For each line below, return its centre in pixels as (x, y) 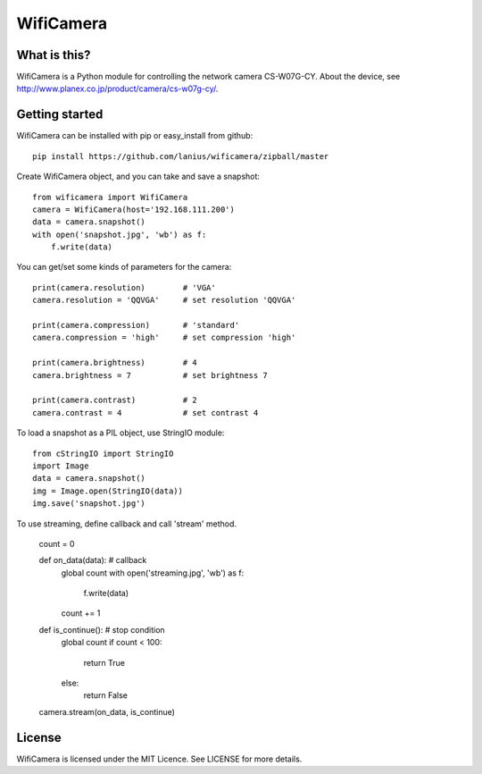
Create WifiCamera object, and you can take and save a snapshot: (138, 177)
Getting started (60, 115)
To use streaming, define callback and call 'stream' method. (126, 524)
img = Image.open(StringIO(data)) (108, 491)
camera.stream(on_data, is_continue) (107, 711)
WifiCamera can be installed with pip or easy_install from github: (135, 136)
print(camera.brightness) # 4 (115, 363)
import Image (61, 466)
